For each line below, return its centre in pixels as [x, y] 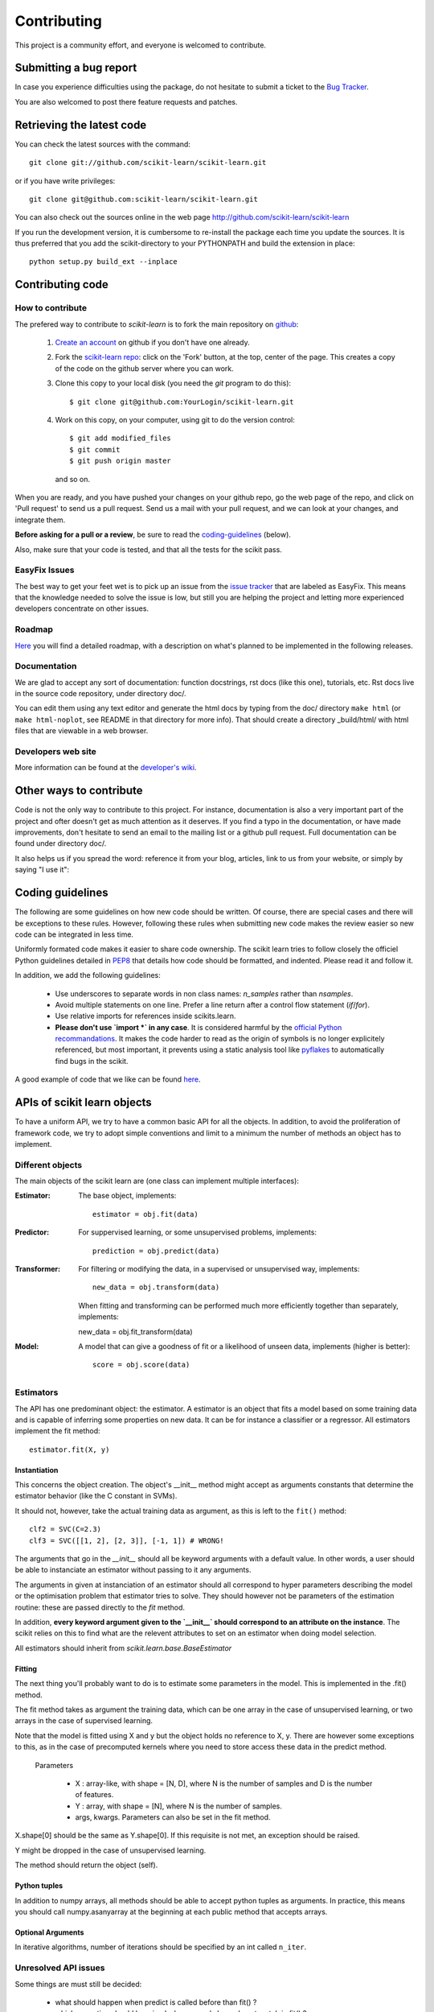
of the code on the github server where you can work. [144, 368]
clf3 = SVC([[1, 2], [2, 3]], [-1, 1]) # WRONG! [127, 1540]
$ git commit [95, 449]
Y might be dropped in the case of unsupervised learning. [111, 1850]
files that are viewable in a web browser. [82, 731]
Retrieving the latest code [81, 125]
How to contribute [51, 308]
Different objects [49, 1165]
